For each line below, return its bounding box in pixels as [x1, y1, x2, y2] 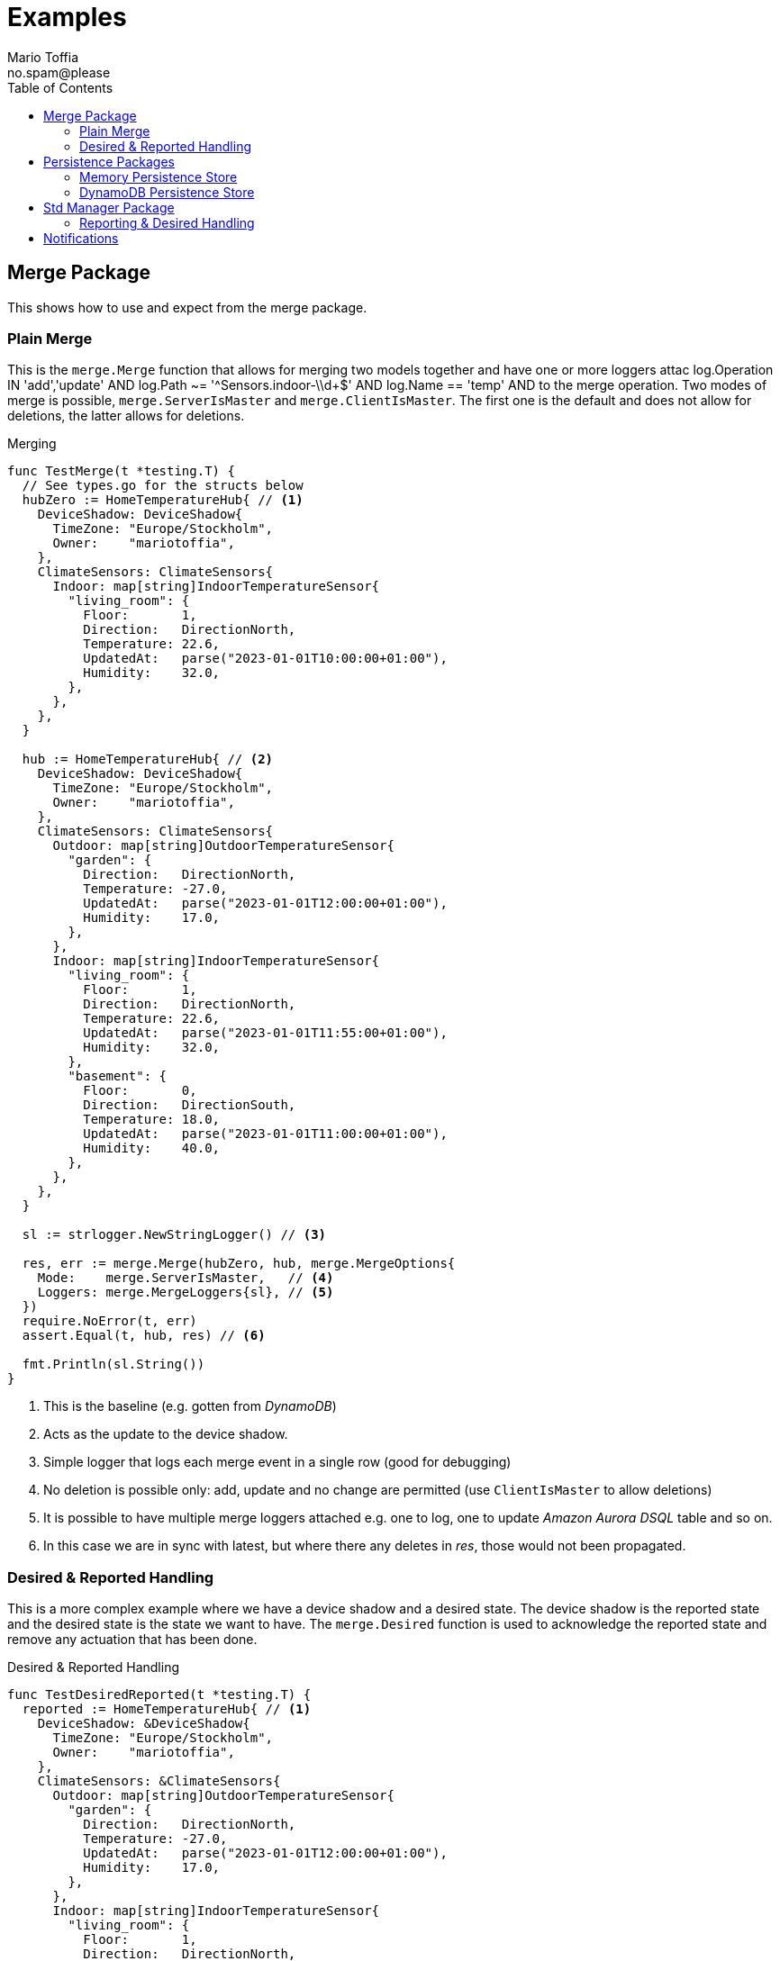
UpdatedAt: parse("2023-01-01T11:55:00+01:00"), [83, 1026, 448, 1041]
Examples [7, 2, 127, 32]
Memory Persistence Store [79, 168, 238, 185]
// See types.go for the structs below [22, 478, 304, 493]
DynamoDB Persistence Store [79, 184, 255, 200]
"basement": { [68, 1069, 168, 1084]
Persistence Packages [43, 153, 175, 169]
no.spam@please [7, 64, 111, 80]
